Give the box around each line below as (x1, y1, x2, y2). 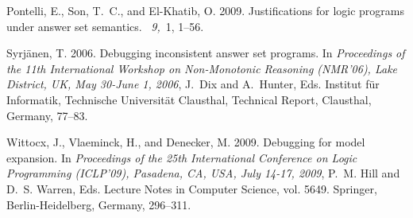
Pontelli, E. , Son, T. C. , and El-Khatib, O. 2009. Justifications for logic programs (6, 2, 404, 18)
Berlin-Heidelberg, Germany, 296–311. (6, 196, 191, 212)
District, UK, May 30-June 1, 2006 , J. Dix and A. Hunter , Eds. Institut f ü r (6, 76, 380, 92)
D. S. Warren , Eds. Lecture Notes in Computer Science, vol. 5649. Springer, (6, 180, 377, 197)
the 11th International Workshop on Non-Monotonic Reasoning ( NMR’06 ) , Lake (6, 60, 398, 76)
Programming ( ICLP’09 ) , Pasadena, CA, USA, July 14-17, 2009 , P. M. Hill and (6, 165, 400, 181)
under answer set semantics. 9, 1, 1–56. (6, 18, 204, 34)
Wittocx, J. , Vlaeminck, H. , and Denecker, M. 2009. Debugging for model (6, 134, 365, 150)
